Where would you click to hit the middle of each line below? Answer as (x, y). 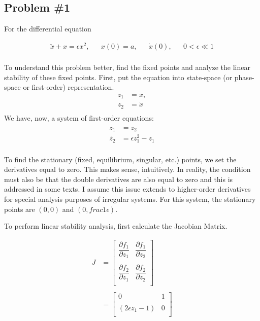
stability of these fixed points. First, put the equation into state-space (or (118, 77)
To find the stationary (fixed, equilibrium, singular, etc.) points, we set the (120, 159)
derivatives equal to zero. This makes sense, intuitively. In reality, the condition (127, 169)
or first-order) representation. (69, 87)
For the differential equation (48, 29)
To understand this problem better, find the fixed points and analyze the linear (127, 67)
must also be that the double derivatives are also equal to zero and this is (119, 179)
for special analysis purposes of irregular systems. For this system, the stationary (130, 199)
